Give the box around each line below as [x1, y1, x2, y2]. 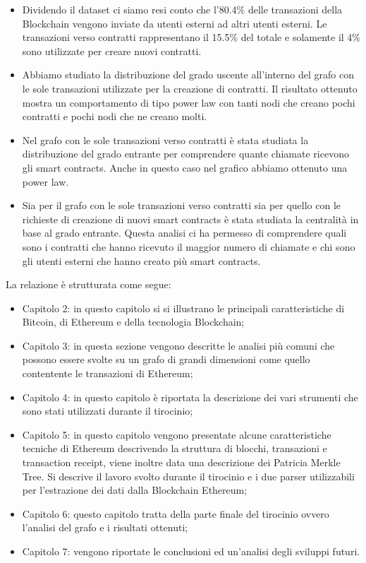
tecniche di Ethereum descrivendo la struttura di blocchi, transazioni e [22, 441, 327, 456]
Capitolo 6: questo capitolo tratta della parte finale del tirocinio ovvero [22, 506, 329, 521]
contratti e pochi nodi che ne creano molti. [22, 109, 207, 124]
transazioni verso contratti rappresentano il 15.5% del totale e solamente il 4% [22, 30, 360, 45]
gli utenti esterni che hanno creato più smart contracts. [22, 253, 261, 268]
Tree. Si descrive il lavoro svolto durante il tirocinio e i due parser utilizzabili [22, 468, 355, 483]
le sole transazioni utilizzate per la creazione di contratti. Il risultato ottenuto [22, 81, 358, 95]
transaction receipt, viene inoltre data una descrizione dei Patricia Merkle [22, 455, 341, 470]
